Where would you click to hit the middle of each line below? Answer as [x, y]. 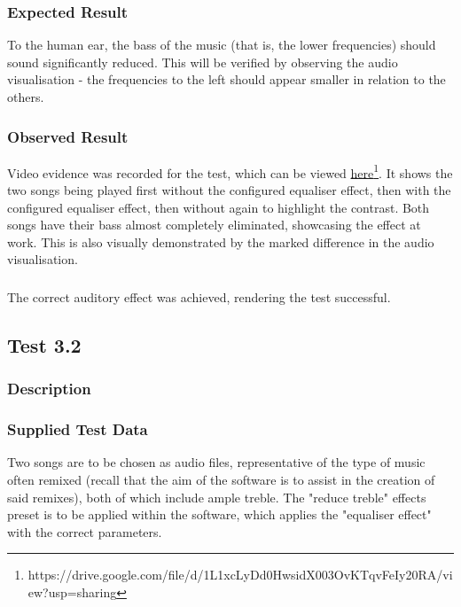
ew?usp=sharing [72, 591]
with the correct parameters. [85, 531]
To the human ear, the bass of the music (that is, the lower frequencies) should [222, 45]
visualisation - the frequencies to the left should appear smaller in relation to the [227, 79]
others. [26, 97]
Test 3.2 [44, 344]
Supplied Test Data [78, 429]
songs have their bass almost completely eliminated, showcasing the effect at [214, 225]
